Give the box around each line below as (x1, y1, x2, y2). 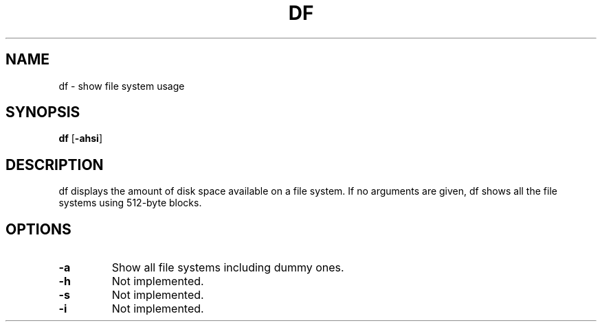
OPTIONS (5, 220, 71, 238)
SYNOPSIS (5, 104, 80, 121)
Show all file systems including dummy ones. (111, 261, 344, 275)
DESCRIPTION (5, 156, 104, 173)
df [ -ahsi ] (58, 132, 102, 145)
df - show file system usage (58, 80, 185, 92)
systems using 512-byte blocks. (58, 197, 202, 209)
